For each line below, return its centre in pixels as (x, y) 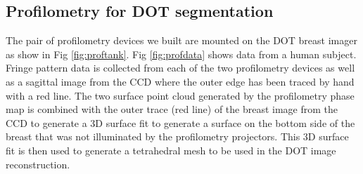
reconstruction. (38, 164)
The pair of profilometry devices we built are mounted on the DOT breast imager (181, 40)
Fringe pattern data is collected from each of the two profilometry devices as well (180, 68)
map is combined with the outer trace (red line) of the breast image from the (172, 109)
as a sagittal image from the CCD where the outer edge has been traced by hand (180, 81)
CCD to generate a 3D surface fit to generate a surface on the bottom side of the (180, 122)
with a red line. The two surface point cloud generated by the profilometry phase (180, 95)
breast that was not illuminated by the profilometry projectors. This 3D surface (177, 136)
